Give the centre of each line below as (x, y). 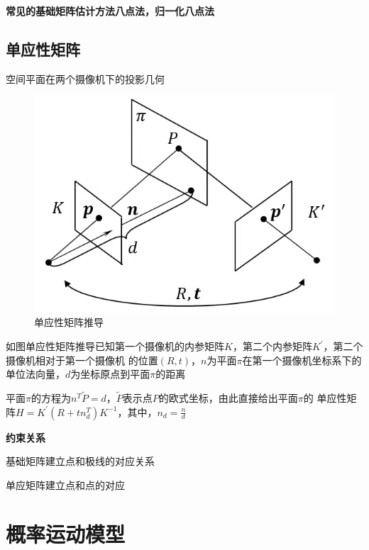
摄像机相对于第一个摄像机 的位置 (82, 360)
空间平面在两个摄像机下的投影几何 (85, 78)
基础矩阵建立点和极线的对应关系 (80, 461)
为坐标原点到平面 (110, 374)
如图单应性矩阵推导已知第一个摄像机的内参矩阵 (115, 346)
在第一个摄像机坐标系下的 (302, 360)
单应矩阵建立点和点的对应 (65, 484)
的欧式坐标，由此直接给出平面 (228, 398)
